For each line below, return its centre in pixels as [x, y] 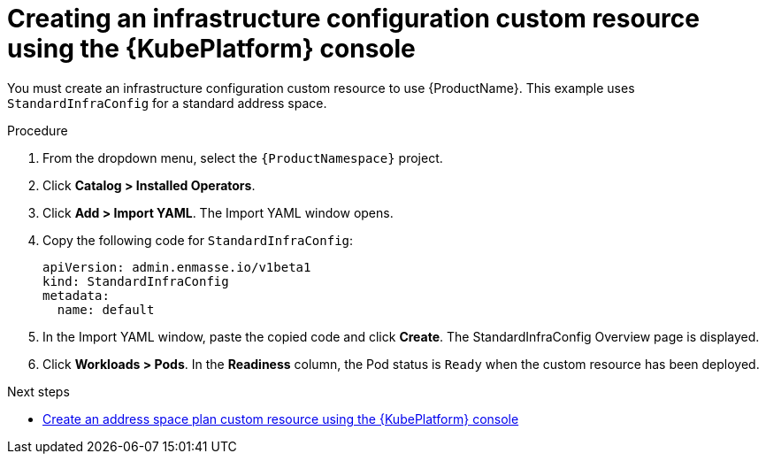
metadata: [76, 295]
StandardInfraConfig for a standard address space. [167, 103]
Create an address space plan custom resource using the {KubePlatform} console [281, 419]
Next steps [38, 391]
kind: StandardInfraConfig [136, 281]
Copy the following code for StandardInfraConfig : [198, 240]
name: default [106, 309]
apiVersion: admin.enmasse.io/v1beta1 [177, 267]
